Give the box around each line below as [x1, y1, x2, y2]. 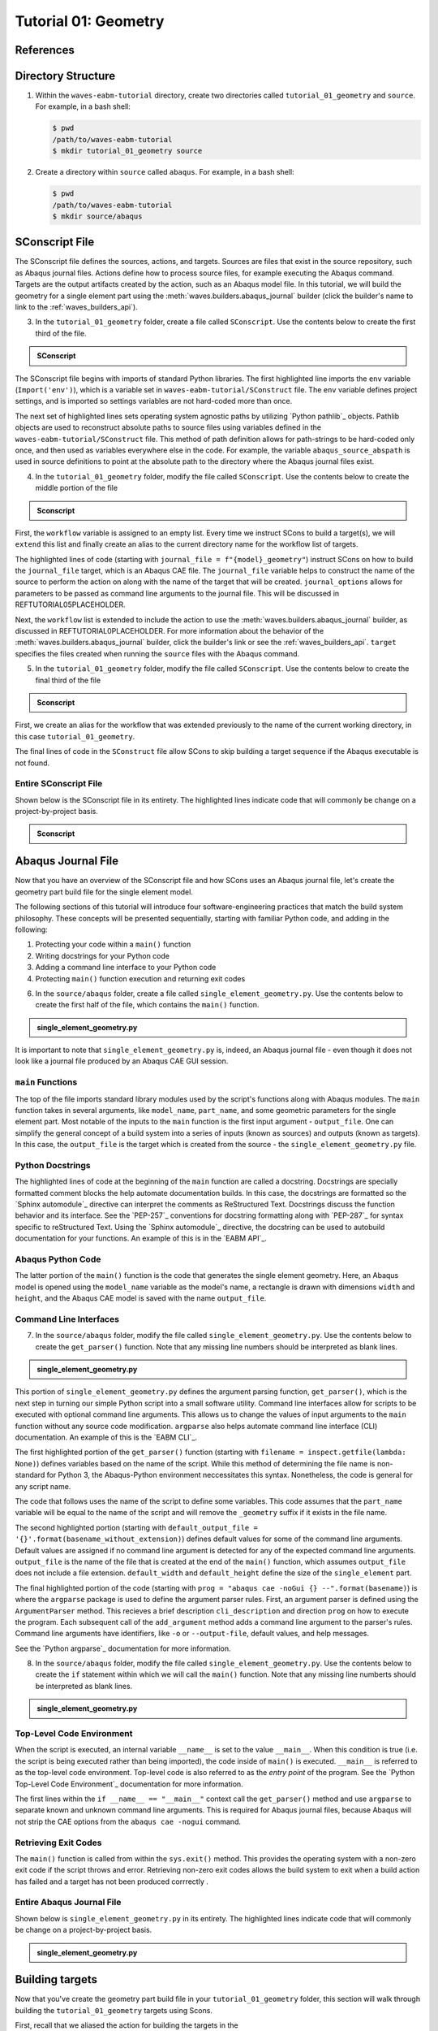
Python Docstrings [15, 1159, 91, 1171]
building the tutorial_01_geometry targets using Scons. [15, 2005, 213, 2015]
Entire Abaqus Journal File [15, 1897, 122, 1908]
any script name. [15, 1481, 71, 1491]
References [15, 43, 75, 57]
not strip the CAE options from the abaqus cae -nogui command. [15, 1817, 241, 1826]
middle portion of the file [35, 483, 118, 493]
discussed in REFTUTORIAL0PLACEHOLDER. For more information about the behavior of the [15, 626, 324, 636]
